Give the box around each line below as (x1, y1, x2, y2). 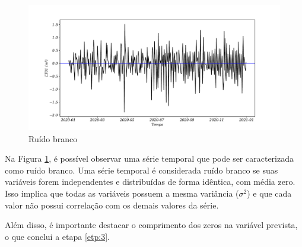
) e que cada (247, 187, 292, 199)
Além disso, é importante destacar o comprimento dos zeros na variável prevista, (5, 219, 298, 231)
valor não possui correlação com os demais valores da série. (5, 198, 219, 211)
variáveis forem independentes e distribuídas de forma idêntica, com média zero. (5, 175, 295, 188)
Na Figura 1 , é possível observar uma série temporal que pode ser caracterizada (5, 152, 294, 165)
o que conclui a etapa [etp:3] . (5, 230, 110, 242)
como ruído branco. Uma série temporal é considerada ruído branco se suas (5, 163, 278, 176)
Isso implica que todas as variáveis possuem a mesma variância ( (5, 187, 239, 199)
